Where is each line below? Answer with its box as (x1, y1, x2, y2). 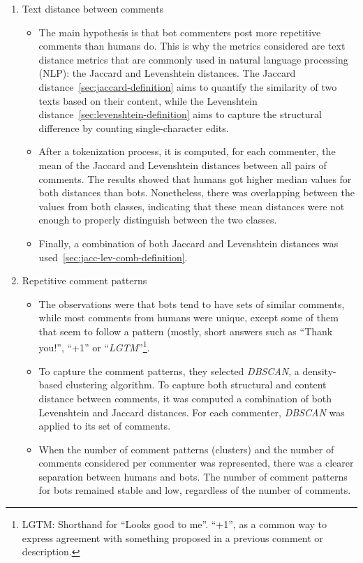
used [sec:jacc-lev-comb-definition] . (38, 249, 188, 264)
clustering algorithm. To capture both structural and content (66, 377, 327, 392)
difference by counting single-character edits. (38, 120, 229, 135)
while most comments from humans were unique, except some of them (38, 310, 339, 325)
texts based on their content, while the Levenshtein (38, 93, 258, 108)
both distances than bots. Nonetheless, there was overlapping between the (38, 185, 355, 200)
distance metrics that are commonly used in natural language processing (38, 52, 348, 66)
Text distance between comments (22, 1, 164, 15)
